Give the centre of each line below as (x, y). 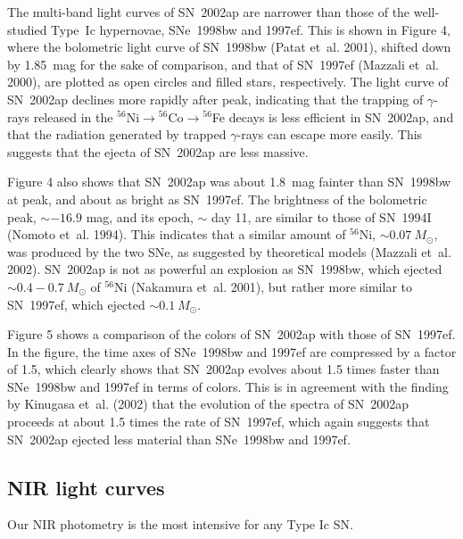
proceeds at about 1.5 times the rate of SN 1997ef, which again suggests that (219, 422)
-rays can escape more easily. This (330, 134)
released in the (73, 116)
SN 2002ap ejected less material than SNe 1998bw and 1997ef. (179, 439)
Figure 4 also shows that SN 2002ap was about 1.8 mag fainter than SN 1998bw (229, 182)
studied (27, 29)
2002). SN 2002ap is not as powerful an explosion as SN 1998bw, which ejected (225, 269)
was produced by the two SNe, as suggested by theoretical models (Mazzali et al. (229, 251)
